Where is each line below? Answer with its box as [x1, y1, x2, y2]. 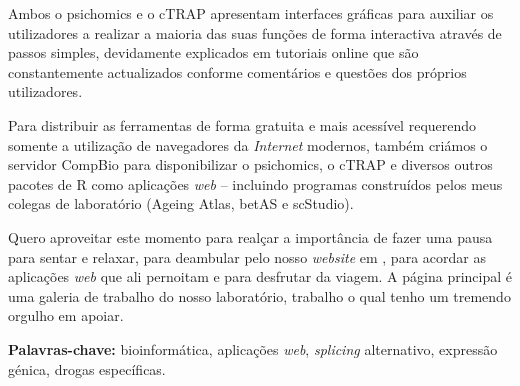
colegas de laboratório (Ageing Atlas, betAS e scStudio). [8, 193, 354, 214]
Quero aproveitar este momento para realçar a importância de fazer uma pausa [8, 226, 493, 247]
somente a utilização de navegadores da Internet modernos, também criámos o [8, 134, 488, 155]
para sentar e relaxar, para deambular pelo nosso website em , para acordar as [8, 246, 486, 267]
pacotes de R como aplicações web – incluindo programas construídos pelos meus [8, 173, 503, 194]
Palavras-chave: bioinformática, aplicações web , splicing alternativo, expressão [8, 338, 498, 359]
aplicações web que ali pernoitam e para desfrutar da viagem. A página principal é [8, 266, 513, 287]
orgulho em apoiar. [8, 305, 124, 326]
